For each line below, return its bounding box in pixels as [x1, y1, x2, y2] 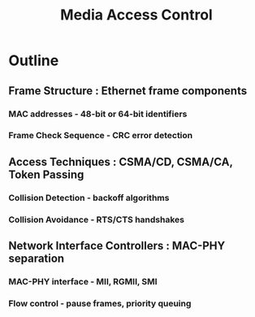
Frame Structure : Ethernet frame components [8, 84, 248, 98]
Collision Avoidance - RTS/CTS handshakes [8, 214, 185, 225]
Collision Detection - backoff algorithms [8, 192, 170, 203]
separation [8, 252, 65, 266]
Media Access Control [60, 6, 213, 24]
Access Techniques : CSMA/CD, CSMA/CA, [8, 154, 233, 168]
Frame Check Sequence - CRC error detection [8, 130, 193, 141]
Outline [8, 51, 59, 70]
